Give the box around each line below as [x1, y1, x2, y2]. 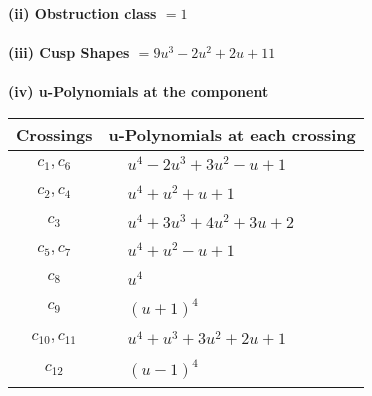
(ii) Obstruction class [8, 3, 157, 23]
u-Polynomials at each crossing [108, 122, 356, 146]
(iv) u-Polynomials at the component [8, 81, 269, 102]
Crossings [16, 122, 93, 146]
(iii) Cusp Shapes [8, 42, 130, 63]
